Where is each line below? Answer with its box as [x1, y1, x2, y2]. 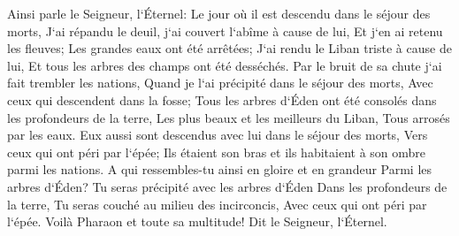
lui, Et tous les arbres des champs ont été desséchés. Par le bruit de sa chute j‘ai [7, 56, 442, 74]
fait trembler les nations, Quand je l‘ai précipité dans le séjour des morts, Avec [7, 73, 433, 92]
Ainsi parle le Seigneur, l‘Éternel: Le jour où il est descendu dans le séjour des [7, 4, 431, 22]
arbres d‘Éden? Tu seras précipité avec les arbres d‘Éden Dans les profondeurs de [7, 177, 448, 195]
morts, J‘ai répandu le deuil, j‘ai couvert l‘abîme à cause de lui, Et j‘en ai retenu [7, 21, 443, 40]
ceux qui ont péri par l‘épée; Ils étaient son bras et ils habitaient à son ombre [7, 142, 426, 161]
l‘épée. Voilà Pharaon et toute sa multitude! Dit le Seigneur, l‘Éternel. [7, 212, 387, 231]
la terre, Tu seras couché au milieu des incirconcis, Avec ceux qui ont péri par [7, 194, 427, 213]
